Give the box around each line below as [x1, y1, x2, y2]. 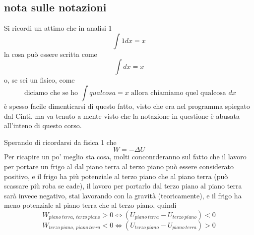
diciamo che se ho [24, 89, 78, 96]
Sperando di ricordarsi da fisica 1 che [4, 137, 117, 147]
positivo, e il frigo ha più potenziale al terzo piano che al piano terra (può [4, 171, 228, 181]
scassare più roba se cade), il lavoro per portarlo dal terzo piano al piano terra [4, 181, 242, 191]
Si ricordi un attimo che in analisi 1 [4, 23, 112, 33]
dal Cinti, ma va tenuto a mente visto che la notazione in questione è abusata [4, 110, 240, 121]
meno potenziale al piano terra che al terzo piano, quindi [4, 200, 177, 210]
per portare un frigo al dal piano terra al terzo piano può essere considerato [4, 161, 234, 171]
